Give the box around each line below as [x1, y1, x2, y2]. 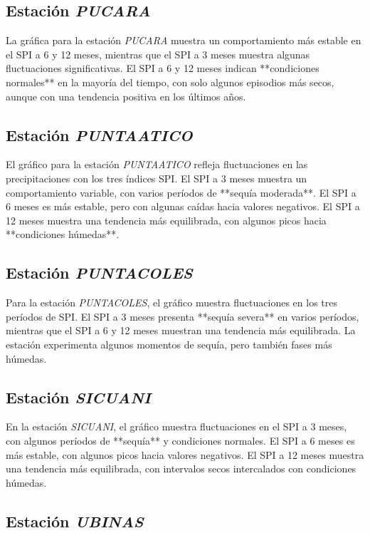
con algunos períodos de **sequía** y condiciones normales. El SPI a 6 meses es [6, 433, 355, 447]
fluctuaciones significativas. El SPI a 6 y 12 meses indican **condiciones [6, 61, 319, 76]
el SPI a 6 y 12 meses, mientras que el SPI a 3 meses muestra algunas [6, 46, 310, 61]
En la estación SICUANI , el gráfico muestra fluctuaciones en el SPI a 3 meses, [6, 419, 347, 434]
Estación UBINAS [6, 509, 144, 532]
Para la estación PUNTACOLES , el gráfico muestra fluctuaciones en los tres [6, 295, 337, 310]
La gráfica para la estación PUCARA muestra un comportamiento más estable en [6, 33, 361, 48]
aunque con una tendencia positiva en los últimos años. [6, 88, 246, 103]
